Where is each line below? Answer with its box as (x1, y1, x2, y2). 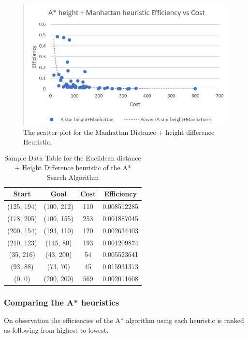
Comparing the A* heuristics (4, 296, 119, 308)
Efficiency (104, 189, 137, 199)
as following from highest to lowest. (4, 324, 109, 335)
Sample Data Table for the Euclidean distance (4, 153, 141, 163)
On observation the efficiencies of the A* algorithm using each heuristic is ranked (4, 315, 244, 325)
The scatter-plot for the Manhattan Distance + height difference (23, 127, 215, 137)
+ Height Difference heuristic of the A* (15, 162, 131, 172)
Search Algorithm (46, 172, 99, 182)
